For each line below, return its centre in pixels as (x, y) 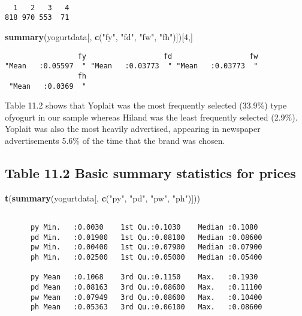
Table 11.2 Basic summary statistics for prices (150, 172)
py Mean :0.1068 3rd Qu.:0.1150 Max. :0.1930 (144, 277)
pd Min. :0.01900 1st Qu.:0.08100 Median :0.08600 (146, 237)
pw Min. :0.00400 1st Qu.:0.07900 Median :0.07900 (146, 247)
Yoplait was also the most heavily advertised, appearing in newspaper (133, 129)
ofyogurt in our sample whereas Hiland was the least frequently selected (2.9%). (151, 117)
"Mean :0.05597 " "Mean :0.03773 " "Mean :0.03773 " (132, 66)
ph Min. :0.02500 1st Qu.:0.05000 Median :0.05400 (146, 257)
